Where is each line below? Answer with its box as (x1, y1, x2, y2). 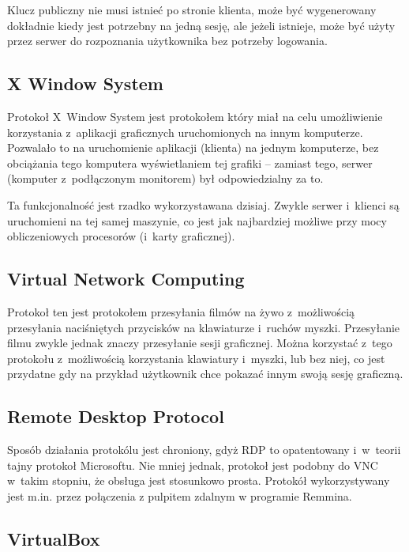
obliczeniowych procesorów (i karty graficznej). (7, 228, 235, 244)
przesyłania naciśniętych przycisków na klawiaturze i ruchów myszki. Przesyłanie (7, 319, 400, 335)
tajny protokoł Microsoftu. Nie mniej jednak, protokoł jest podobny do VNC (7, 456, 378, 473)
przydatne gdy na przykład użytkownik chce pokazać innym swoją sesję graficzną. (7, 365, 403, 382)
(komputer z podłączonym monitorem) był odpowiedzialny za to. (7, 170, 324, 187)
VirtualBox (7, 526, 100, 550)
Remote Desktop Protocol (7, 404, 224, 429)
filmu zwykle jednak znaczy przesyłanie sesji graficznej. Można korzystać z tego (7, 335, 392, 351)
